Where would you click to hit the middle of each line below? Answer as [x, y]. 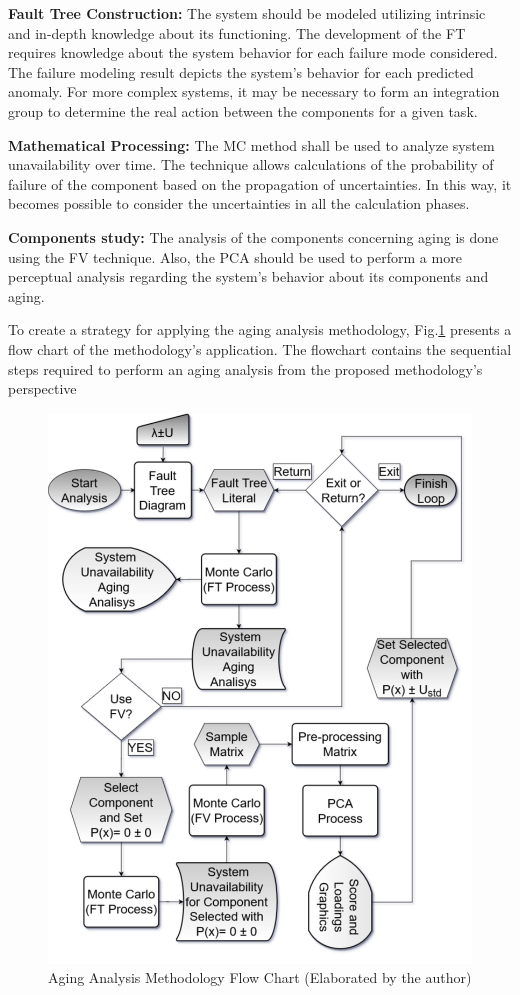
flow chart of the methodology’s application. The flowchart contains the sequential [260, 348]
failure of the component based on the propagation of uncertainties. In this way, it [260, 183]
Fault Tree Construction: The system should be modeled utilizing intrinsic [247, 13]
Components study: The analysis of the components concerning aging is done [253, 236]
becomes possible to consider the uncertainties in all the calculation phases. [239, 203]
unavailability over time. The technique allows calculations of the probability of [251, 164]
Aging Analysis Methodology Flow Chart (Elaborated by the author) [260, 977]
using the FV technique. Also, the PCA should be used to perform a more [235, 256]
